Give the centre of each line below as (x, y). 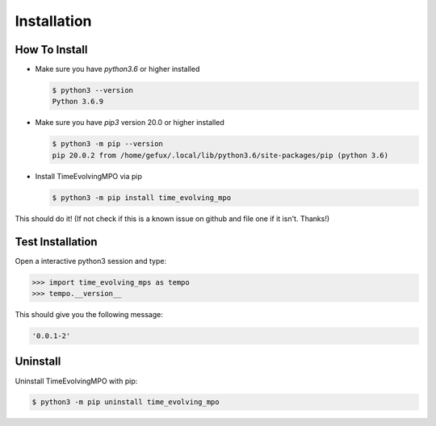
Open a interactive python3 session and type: (91, 261)
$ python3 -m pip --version (107, 144)
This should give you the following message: (89, 315)
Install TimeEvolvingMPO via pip (89, 176)
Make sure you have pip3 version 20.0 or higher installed (130, 123)
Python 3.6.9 (78, 102)
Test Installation (56, 242)
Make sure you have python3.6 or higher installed (117, 69)
